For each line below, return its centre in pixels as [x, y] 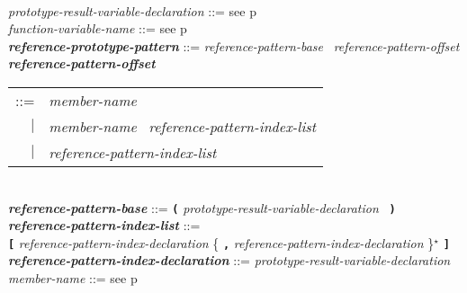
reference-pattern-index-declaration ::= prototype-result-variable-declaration [229, 260]
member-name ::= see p [73, 278]
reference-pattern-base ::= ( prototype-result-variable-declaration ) [202, 207]
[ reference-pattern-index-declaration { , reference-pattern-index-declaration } [221, 242]
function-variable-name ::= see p [98, 28]
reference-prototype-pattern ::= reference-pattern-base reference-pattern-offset [234, 45]
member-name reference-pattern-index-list [183, 126]
